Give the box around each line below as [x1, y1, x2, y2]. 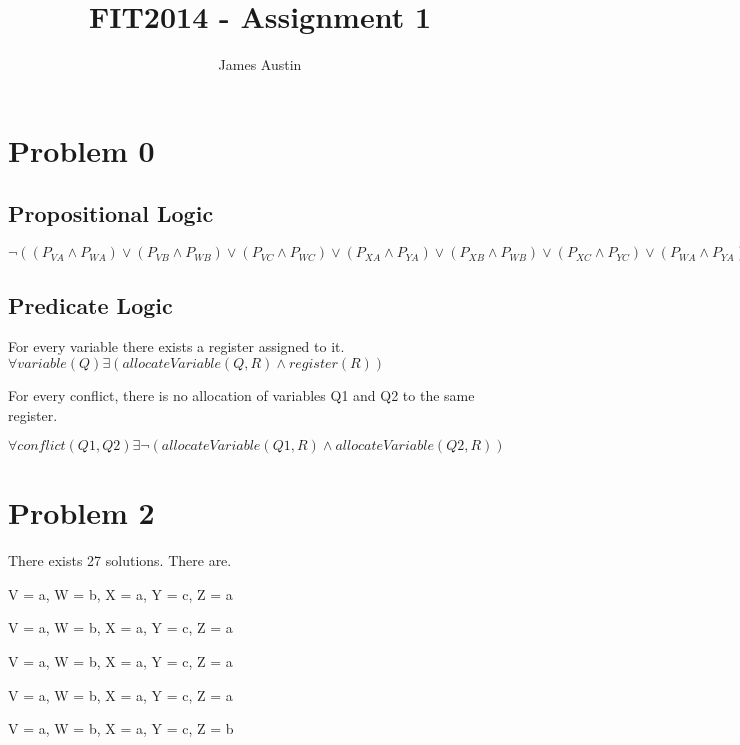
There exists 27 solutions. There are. [8, 550, 232, 571]
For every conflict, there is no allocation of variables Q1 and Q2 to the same [8, 384, 475, 405]
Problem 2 [8, 492, 155, 533]
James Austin [218, 54, 302, 75]
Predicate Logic [8, 289, 173, 320]
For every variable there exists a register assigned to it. [8, 336, 345, 357]
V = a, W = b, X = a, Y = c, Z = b [8, 718, 234, 739]
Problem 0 [8, 129, 155, 170]
